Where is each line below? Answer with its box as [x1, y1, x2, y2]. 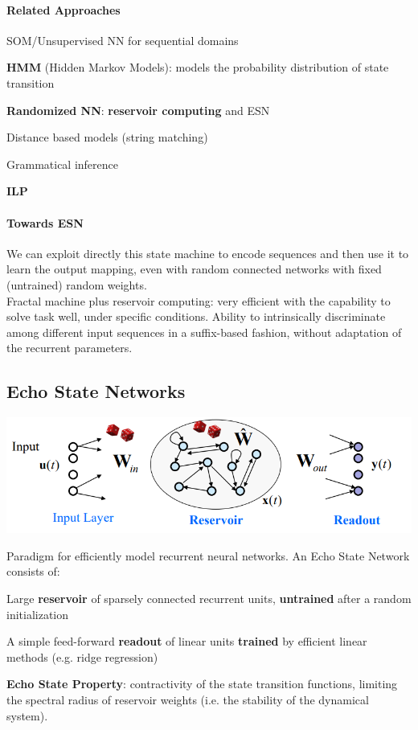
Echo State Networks [6, 379, 186, 404]
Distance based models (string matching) [6, 129, 208, 146]
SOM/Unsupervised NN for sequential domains [6, 31, 239, 48]
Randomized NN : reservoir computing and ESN [6, 101, 270, 118]
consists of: [6, 563, 60, 580]
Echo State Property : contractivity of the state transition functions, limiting [6, 675, 398, 692]
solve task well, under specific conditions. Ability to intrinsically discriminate [6, 308, 386, 325]
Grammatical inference [6, 155, 119, 172]
